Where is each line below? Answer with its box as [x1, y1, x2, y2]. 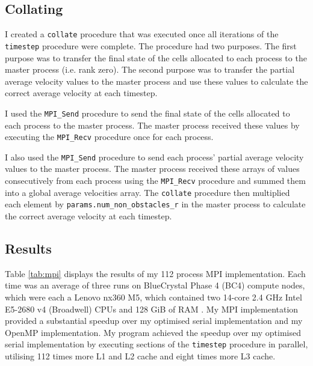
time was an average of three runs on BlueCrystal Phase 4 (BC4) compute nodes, [5, 279, 305, 291]
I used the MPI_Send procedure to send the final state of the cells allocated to [5, 106, 290, 119]
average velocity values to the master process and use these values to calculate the [5, 75, 308, 87]
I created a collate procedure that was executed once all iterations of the [5, 28, 279, 40]
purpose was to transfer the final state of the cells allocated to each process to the [5, 51, 307, 64]
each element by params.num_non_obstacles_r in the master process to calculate [5, 198, 306, 210]
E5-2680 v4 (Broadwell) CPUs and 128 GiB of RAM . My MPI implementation [5, 302, 299, 315]
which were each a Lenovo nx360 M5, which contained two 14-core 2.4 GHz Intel [5, 291, 302, 303]
